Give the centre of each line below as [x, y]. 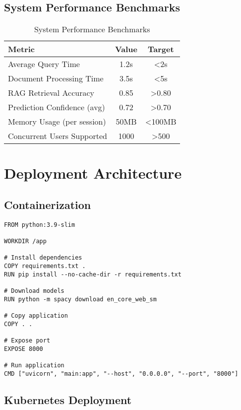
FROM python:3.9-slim [40, 225]
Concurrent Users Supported [58, 136]
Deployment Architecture [93, 173]
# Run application [34, 365]
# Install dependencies [43, 258]
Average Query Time [44, 64]
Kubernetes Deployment [68, 399]
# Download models [34, 291]
